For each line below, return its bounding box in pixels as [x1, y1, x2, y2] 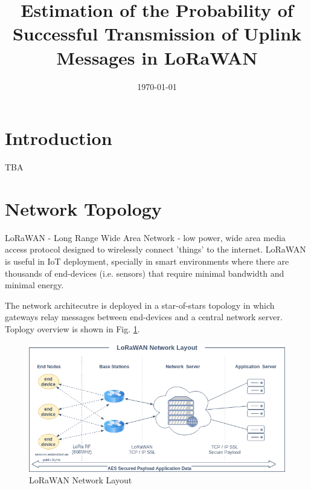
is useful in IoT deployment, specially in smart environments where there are [5, 254, 289, 267]
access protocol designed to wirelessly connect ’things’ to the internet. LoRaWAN [5, 243, 306, 256]
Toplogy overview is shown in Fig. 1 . [5, 322, 140, 335]
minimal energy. [5, 279, 64, 291]
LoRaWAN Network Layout [29, 474, 132, 486]
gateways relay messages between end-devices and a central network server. [5, 311, 283, 323]
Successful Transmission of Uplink [12, 21, 302, 46]
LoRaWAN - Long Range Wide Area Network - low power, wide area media [5, 231, 286, 243]
